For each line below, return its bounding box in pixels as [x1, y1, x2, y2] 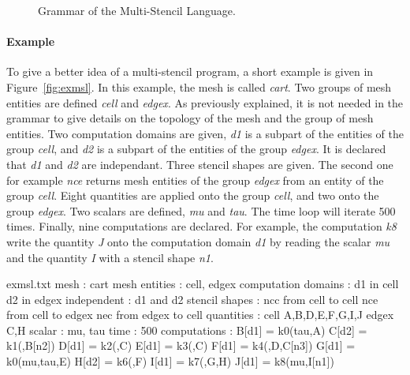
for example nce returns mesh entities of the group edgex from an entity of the [6, 171, 384, 188]
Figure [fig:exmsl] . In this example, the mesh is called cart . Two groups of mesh [6, 78, 392, 95]
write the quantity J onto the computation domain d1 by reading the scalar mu [6, 233, 390, 249]
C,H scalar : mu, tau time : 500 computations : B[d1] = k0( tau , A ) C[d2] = [6, 321, 367, 338]
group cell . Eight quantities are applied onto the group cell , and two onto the [6, 187, 379, 204]
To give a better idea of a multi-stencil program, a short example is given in [6, 63, 374, 80]
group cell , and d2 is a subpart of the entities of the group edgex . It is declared [6, 141, 386, 157]
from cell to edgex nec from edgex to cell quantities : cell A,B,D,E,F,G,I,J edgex [6, 306, 394, 323]
